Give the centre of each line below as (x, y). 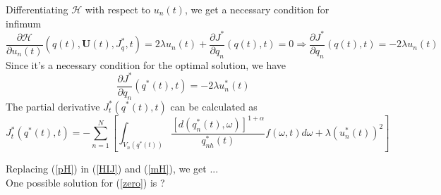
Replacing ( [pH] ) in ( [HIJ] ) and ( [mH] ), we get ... (112, 169)
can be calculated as (214, 106)
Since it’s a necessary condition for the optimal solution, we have (146, 64)
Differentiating (37, 9)
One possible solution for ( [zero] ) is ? (85, 182)
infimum (24, 23)
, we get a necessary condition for (257, 9)
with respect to (118, 9)
